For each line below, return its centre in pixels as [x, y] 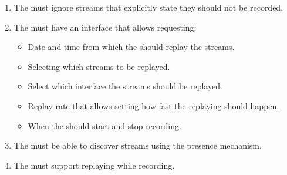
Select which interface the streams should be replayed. [125, 86]
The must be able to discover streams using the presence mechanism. [138, 145]
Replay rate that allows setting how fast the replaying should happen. [153, 105]
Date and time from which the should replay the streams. [131, 47]
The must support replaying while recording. [94, 165]
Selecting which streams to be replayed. [99, 66]
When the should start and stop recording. [104, 125]
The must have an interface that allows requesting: [105, 27]
